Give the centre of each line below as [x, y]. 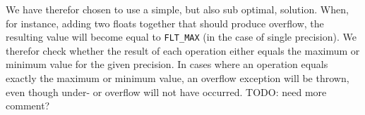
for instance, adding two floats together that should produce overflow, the [165, 23]
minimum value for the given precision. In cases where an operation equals [167, 64]
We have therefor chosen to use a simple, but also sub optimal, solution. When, [177, 9]
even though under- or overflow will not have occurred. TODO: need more [166, 92]
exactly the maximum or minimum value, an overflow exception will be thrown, [178, 78]
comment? [28, 106]
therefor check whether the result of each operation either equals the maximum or [183, 50]
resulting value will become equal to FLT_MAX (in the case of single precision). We [181, 37]
